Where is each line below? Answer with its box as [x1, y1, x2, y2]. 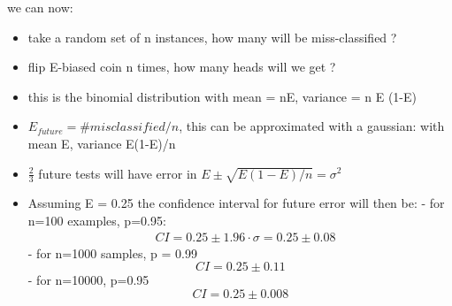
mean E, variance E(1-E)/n [27, 134, 176, 152]
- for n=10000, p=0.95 [27, 271, 149, 289]
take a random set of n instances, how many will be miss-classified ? [27, 27, 397, 46]
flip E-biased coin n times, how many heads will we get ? [27, 57, 336, 76]
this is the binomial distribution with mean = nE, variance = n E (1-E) [27, 87, 418, 105]
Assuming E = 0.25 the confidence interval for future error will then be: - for [27, 194, 445, 212]
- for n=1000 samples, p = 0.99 [27, 243, 197, 262]
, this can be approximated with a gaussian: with [179, 117, 445, 135]
